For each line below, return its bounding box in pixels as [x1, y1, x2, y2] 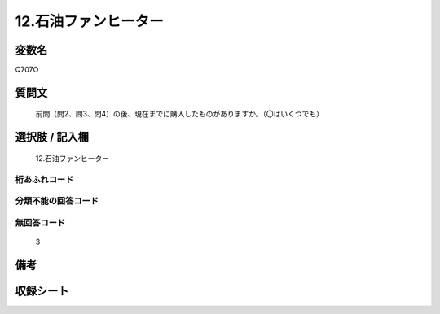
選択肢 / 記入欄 [15, 130, 90, 144]
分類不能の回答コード [15, 195, 99, 207]
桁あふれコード [15, 173, 74, 185]
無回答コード [15, 216, 66, 228]
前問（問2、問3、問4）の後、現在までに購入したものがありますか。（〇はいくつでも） [35, 109, 323, 119]
